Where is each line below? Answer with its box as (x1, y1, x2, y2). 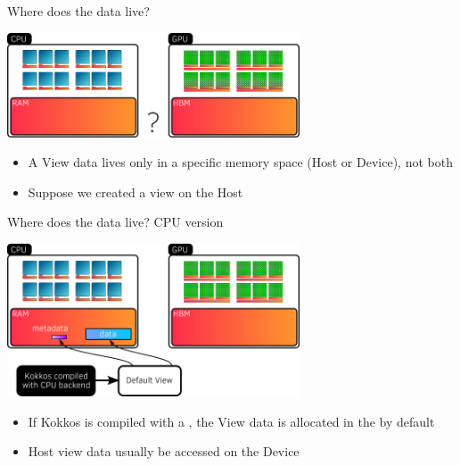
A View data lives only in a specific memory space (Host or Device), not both (28, 153, 453, 171)
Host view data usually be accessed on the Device (28, 442, 300, 461)
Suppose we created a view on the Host (28, 182, 243, 201)
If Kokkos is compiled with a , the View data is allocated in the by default (28, 412, 435, 430)
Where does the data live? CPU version (7, 212, 224, 231)
